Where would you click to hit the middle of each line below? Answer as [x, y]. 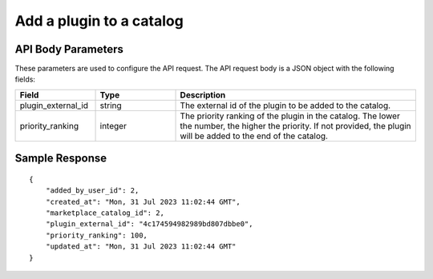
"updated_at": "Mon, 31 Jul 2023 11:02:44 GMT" [141, 247]
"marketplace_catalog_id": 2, [105, 213]
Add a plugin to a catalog [99, 21]
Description [203, 94]
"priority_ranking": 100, [97, 235]
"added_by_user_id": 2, [92, 191]
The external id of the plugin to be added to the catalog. [285, 106]
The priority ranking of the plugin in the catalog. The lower [290, 116]
